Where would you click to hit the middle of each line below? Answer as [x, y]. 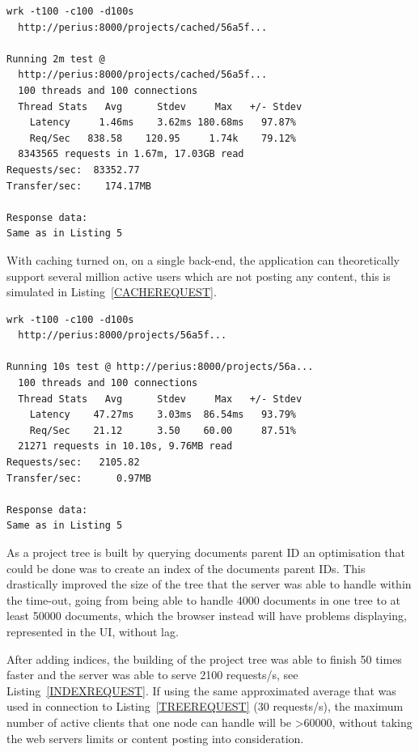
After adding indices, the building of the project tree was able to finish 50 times [204, 659]
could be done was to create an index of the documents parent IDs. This [186, 568]
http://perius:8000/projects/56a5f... [123, 336]
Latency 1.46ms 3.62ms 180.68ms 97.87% [163, 123]
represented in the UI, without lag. [93, 631]
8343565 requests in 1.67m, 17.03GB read [131, 154]
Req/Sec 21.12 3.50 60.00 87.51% [163, 430]
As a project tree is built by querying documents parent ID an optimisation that [206, 552]
